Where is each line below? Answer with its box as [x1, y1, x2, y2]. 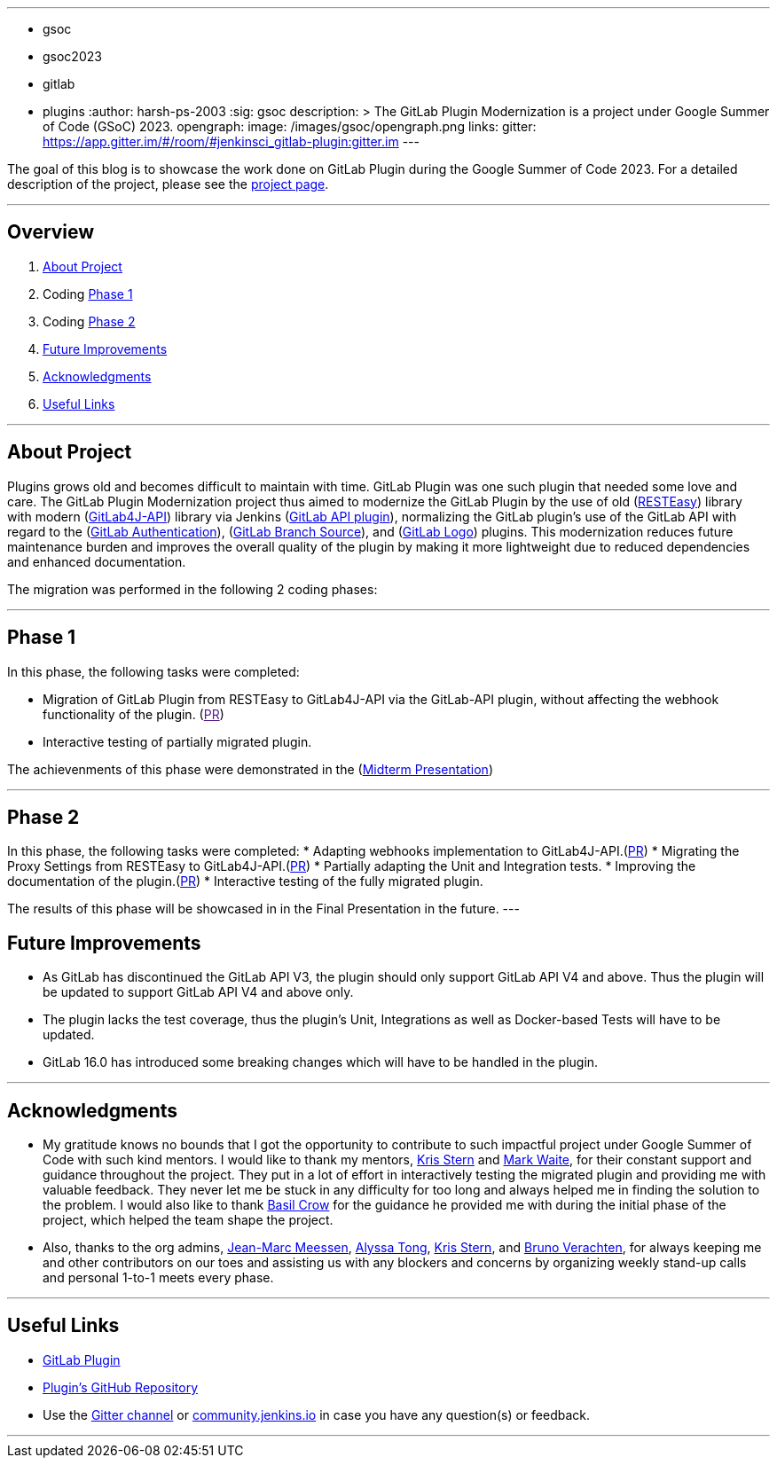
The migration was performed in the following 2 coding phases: [7, 581, 378, 597]
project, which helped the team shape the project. [43, 1212, 334, 1228]
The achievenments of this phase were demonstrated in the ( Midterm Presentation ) [7, 761, 494, 777]
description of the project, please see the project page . [7, 176, 329, 192]
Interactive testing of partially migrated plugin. [43, 733, 312, 749]
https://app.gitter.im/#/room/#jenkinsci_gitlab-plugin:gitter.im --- [43, 134, 420, 149]
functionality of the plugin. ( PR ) [43, 706, 224, 722]
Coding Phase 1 [43, 286, 133, 302]
